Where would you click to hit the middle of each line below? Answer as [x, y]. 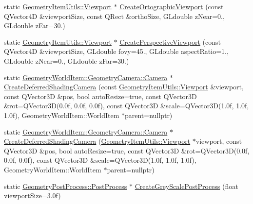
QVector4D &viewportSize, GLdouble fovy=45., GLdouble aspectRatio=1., [116, 51]
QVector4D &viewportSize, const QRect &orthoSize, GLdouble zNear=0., [114, 16]
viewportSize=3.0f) [32, 195]
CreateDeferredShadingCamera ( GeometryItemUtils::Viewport [97, 141]
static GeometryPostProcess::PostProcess [66, 186]
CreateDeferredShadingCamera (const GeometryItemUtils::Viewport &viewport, [124, 87]
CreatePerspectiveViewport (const [170, 42]
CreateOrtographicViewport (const [172, 6]
